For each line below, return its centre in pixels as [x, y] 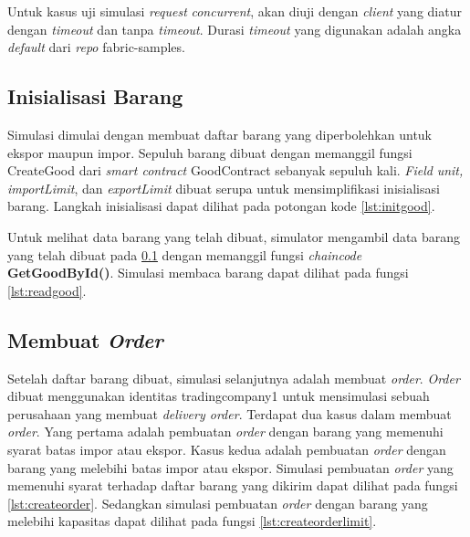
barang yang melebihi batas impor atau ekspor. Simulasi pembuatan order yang [230, 467]
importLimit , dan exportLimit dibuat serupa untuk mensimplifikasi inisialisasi [224, 188]
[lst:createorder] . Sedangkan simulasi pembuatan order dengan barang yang [218, 503]
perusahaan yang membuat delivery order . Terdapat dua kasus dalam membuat [230, 413]
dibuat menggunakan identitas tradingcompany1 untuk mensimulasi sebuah [219, 396]
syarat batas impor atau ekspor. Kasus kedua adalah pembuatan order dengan [227, 449]
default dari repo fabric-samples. [96, 47]
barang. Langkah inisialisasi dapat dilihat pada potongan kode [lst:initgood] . [221, 206]
